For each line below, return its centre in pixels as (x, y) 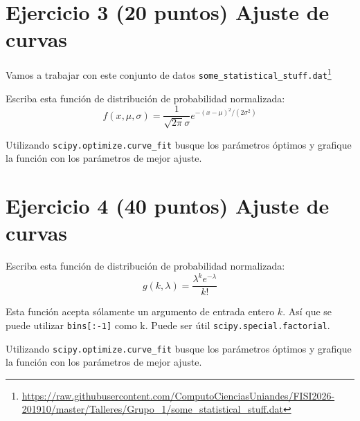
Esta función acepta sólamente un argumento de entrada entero (140, 311)
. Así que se (307, 311)
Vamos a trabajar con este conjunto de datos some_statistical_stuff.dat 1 (169, 74)
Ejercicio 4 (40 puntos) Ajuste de (168, 206)
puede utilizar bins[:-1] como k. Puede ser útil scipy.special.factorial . (168, 325)
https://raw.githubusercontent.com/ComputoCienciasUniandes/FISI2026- (178, 395)
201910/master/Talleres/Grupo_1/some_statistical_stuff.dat (152, 409)
